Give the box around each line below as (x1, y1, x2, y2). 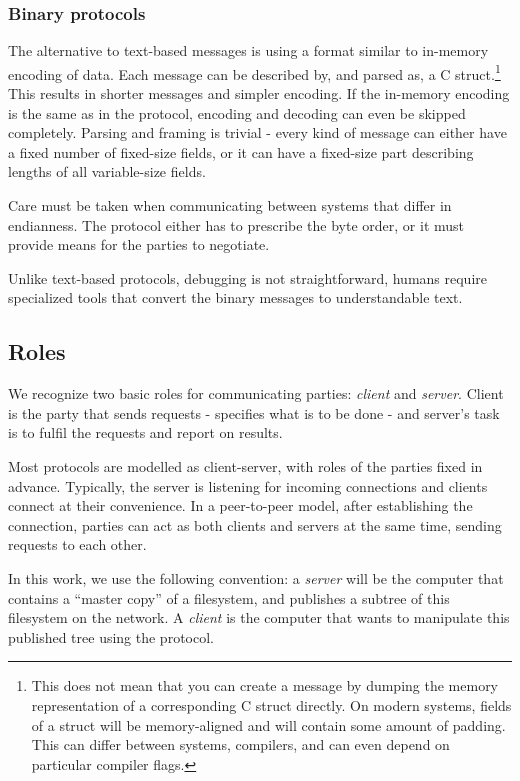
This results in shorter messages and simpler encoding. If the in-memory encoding (8, 83, 510, 104)
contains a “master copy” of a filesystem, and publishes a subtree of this (8, 587, 450, 608)
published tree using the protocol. (8, 626, 214, 647)
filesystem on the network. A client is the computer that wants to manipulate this (8, 607, 510, 628)
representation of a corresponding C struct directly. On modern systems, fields (31, 694, 512, 715)
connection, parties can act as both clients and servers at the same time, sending (8, 514, 502, 535)
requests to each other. (8, 534, 147, 555)
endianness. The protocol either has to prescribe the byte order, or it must (8, 214, 465, 235)
